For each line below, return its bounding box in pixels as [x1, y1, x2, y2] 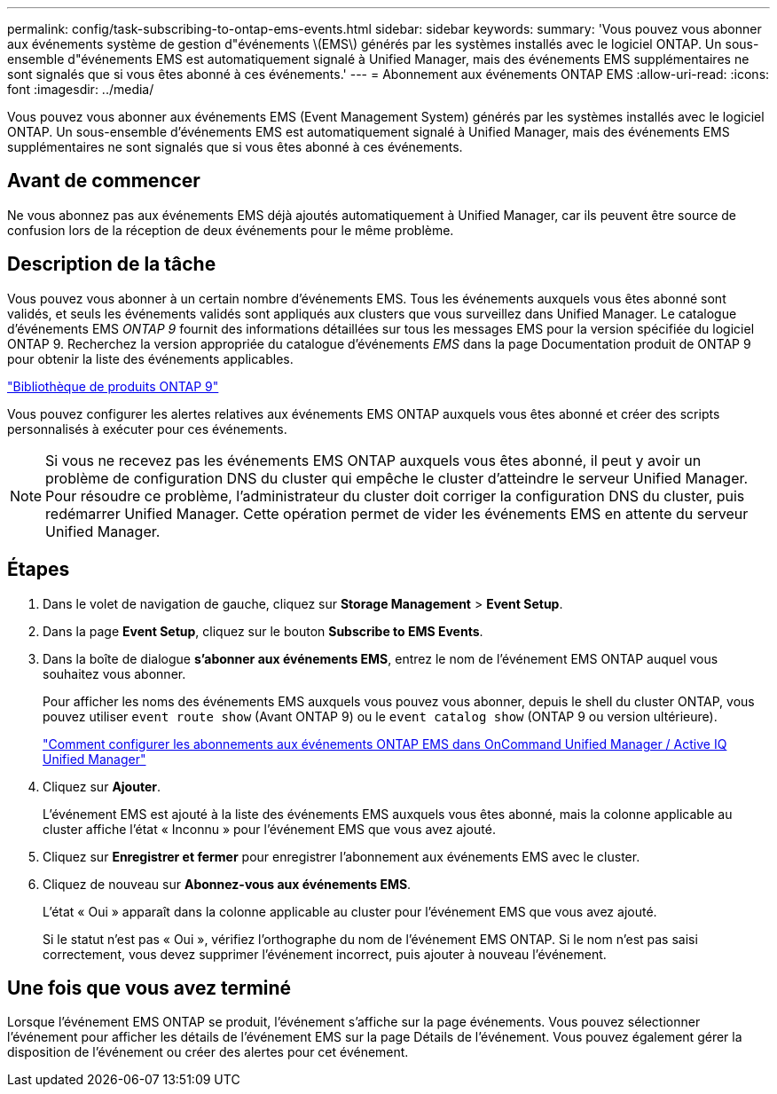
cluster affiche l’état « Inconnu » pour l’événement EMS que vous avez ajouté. [43, 821, 496, 837]
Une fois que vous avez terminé [7, 976, 292, 999]
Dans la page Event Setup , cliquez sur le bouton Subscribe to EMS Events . [43, 623, 483, 639]
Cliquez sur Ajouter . [43, 778, 161, 794]
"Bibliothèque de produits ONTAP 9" [7, 378, 219, 394]
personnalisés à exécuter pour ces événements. [7, 421, 287, 437]
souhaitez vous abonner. [43, 665, 186, 681]
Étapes [7, 558, 70, 581]
